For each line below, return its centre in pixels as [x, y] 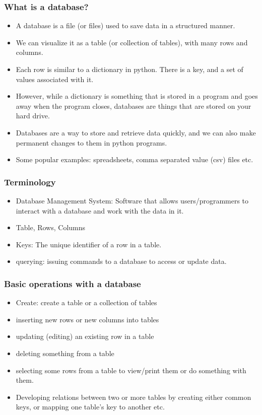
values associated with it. [55, 79]
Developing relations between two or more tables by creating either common [134, 397]
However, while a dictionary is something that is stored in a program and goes [137, 96]
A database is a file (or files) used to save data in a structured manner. [125, 25]
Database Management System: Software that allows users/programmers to [132, 200]
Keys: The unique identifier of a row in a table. [89, 244]
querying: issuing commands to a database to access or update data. [121, 261]
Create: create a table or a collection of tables [86, 302]
